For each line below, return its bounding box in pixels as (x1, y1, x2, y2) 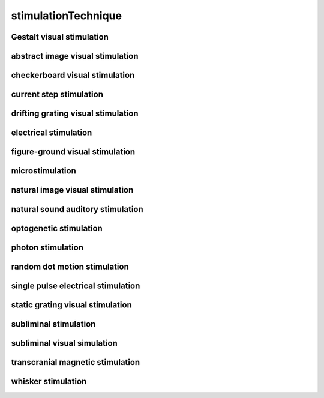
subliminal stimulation (11, 319, 96, 330)
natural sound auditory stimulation (11, 204, 143, 214)
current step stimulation (11, 89, 103, 100)
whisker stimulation (11, 376, 87, 387)
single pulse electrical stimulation (11, 281, 140, 291)
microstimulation (11, 166, 76, 176)
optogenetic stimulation (11, 223, 103, 234)
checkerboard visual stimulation (11, 70, 135, 80)
